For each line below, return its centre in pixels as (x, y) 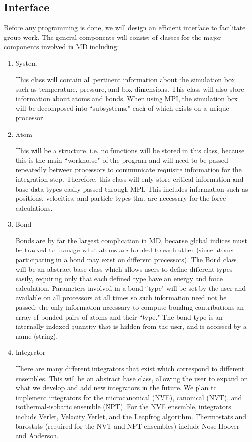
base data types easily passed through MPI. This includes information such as (132, 188)
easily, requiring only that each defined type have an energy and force (119, 279)
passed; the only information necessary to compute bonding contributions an (129, 307)
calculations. (34, 207)
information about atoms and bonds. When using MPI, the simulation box (126, 98)
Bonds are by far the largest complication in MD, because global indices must (131, 240)
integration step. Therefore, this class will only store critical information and (129, 179)
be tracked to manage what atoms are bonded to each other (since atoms (124, 250)
